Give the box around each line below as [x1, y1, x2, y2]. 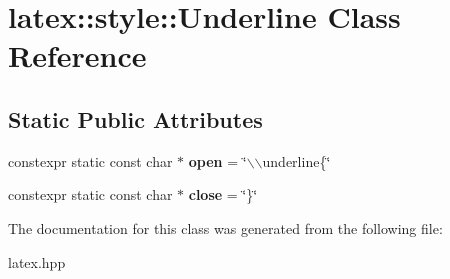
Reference [8, 35, 147, 76]
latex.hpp [8, 251, 66, 272]
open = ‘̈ [188, 150, 247, 171]
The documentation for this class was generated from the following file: [8, 217, 443, 238]
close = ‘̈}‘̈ [188, 184, 258, 205]
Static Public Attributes [8, 103, 263, 134]
